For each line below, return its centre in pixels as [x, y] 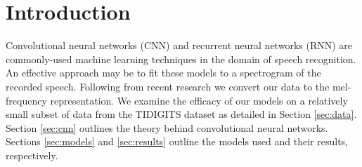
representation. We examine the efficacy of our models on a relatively [199, 100]
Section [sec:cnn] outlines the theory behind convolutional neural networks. [167, 127]
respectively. [32, 155]
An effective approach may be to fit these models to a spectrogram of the [163, 73]
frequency [26, 100]
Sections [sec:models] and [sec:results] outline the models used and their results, [177, 141]
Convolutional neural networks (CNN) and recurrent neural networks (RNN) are [179, 45]
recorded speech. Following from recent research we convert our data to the [168, 86]
